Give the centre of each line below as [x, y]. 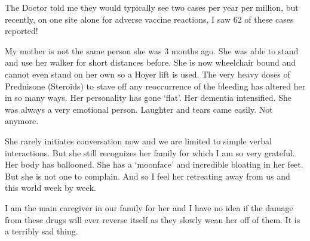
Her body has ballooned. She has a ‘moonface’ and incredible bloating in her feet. [154, 164]
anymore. [22, 121]
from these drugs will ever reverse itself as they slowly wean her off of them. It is [153, 219]
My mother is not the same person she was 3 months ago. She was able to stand [152, 50]
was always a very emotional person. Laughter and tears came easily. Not [139, 109]
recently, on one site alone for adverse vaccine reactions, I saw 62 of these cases [149, 19]
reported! [22, 31]
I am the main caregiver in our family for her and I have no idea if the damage [149, 207]
